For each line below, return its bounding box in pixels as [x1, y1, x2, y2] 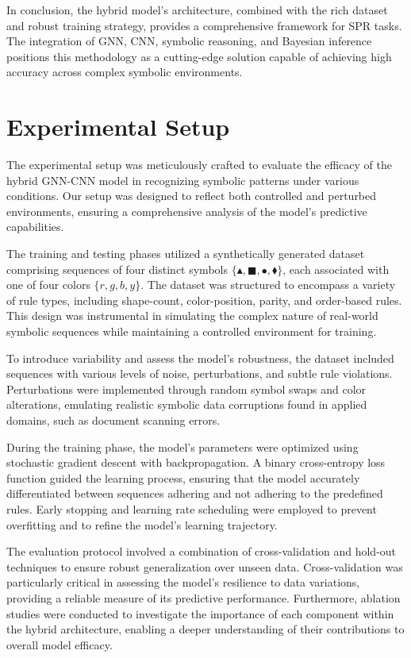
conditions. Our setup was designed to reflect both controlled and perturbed [6, 187, 377, 204]
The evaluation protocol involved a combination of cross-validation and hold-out [6, 543, 397, 560]
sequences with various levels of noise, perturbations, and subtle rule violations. [6, 365, 393, 382]
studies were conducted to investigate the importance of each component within [6, 605, 394, 621]
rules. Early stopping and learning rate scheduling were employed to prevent [6, 500, 377, 517]
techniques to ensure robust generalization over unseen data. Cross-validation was [6, 558, 403, 575]
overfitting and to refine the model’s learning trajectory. [6, 516, 278, 533]
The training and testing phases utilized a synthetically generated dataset [6, 245, 365, 262]
